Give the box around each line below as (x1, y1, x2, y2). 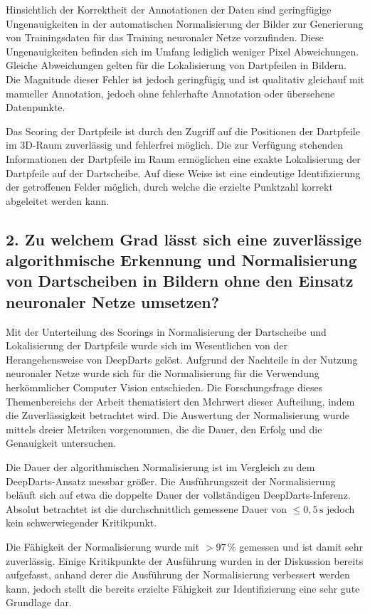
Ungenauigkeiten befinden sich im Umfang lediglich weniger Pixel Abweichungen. (6, 43, 359, 58)
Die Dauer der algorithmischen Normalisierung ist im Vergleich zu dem (6, 460, 315, 475)
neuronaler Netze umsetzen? (6, 290, 220, 312)
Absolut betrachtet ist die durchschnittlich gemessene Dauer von (6, 501, 287, 516)
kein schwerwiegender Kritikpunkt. (6, 515, 157, 530)
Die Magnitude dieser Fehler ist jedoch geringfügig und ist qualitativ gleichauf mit (6, 71, 365, 86)
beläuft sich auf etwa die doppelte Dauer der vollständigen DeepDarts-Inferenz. (6, 487, 351, 502)
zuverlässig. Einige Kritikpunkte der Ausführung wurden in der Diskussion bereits (6, 553, 364, 568)
